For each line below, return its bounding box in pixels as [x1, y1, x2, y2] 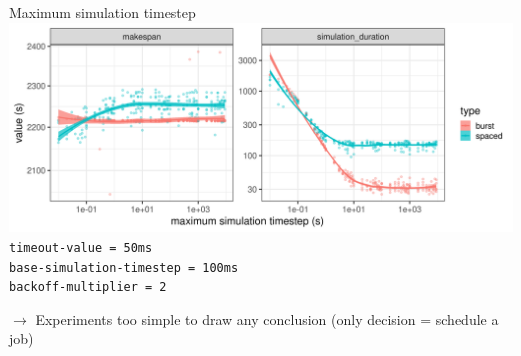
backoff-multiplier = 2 [9, 280, 167, 295]
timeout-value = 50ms [9, 240, 153, 255]
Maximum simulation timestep [9, 2, 196, 22]
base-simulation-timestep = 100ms [9, 260, 239, 275]
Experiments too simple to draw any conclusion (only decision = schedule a [35, 308, 499, 329]
